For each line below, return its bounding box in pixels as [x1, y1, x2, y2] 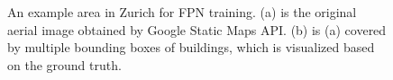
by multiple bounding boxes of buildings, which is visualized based [7, 38, 375, 57]
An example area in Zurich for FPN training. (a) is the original [7, 3, 357, 21]
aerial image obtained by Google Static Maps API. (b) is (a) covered [7, 20, 387, 39]
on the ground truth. [7, 55, 122, 74]
